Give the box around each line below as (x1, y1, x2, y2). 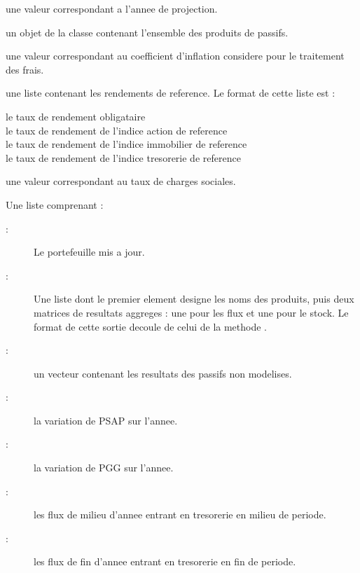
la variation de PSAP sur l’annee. (34, 413, 178, 427)
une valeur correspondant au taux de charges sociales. (6, 174, 236, 188)
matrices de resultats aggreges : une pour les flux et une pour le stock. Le (34, 305, 349, 319)
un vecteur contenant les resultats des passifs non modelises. (34, 366, 292, 380)
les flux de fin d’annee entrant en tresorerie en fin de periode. (34, 554, 296, 569)
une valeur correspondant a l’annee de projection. (6, 1, 218, 15)
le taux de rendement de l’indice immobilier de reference (6, 137, 247, 151)
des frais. (6, 62, 44, 76)
